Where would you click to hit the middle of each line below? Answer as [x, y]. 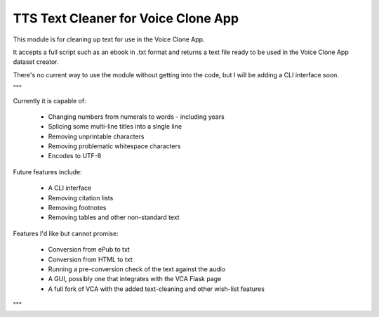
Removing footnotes [77, 208]
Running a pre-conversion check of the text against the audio [137, 269]
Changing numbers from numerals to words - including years [136, 117]
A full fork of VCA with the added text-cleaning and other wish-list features [156, 289]
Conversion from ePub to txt [89, 250]
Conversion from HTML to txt [90, 259]
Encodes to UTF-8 [75, 156]
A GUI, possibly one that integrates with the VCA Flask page [135, 279]
